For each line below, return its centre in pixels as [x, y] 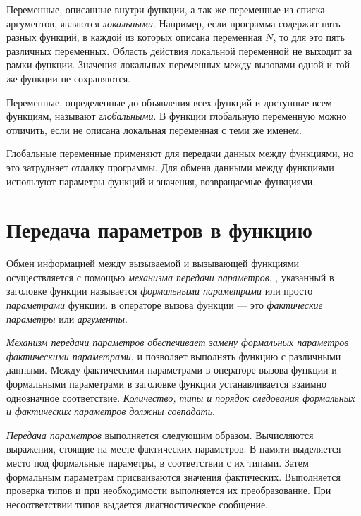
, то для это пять [309, 37]
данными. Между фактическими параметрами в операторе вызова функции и [172, 370]
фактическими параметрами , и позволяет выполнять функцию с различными [174, 356]
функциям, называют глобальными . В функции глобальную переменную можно [177, 116]
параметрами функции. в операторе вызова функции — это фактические [165, 305]
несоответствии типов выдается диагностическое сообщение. [137, 504]
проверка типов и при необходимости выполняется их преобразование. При [169, 490]
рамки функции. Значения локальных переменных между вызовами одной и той [178, 64]
